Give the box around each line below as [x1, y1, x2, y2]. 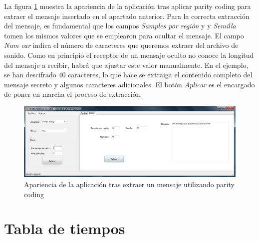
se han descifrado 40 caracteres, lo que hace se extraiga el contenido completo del [4, 69, 253, 80]
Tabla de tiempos [4, 218, 125, 239]
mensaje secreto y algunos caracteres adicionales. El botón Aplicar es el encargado [4, 79, 255, 89]
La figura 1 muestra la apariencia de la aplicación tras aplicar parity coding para [4, 1, 251, 11]
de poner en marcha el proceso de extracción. [4, 89, 142, 99]
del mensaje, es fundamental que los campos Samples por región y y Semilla [4, 20, 236, 31]
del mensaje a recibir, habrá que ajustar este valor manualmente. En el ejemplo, [4, 59, 249, 70]
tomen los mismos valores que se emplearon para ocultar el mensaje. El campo [4, 30, 244, 40]
